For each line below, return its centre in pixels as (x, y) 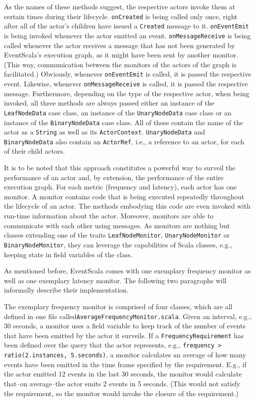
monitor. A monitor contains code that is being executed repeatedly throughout (124, 196)
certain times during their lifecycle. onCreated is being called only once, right (121, 16)
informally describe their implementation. (66, 290)
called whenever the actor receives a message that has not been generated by (119, 45)
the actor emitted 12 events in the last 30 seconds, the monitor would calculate (123, 374)
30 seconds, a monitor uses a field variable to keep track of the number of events (125, 326)
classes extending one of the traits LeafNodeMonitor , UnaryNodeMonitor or (117, 235)
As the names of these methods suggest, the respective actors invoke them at (120, 6)
